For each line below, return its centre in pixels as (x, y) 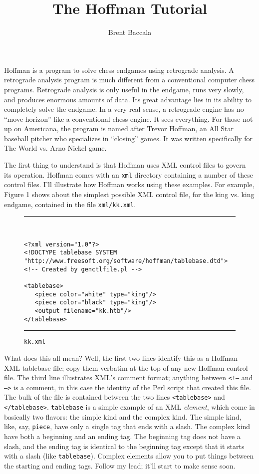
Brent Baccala (130, 32)
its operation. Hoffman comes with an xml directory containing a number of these (129, 174)
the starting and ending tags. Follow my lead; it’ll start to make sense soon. (120, 465)
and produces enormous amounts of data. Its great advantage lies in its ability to (128, 99)
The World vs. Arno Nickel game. (55, 148)
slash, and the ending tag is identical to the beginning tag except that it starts (124, 446)
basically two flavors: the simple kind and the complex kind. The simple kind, (123, 416)
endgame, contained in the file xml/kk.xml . (70, 204)
